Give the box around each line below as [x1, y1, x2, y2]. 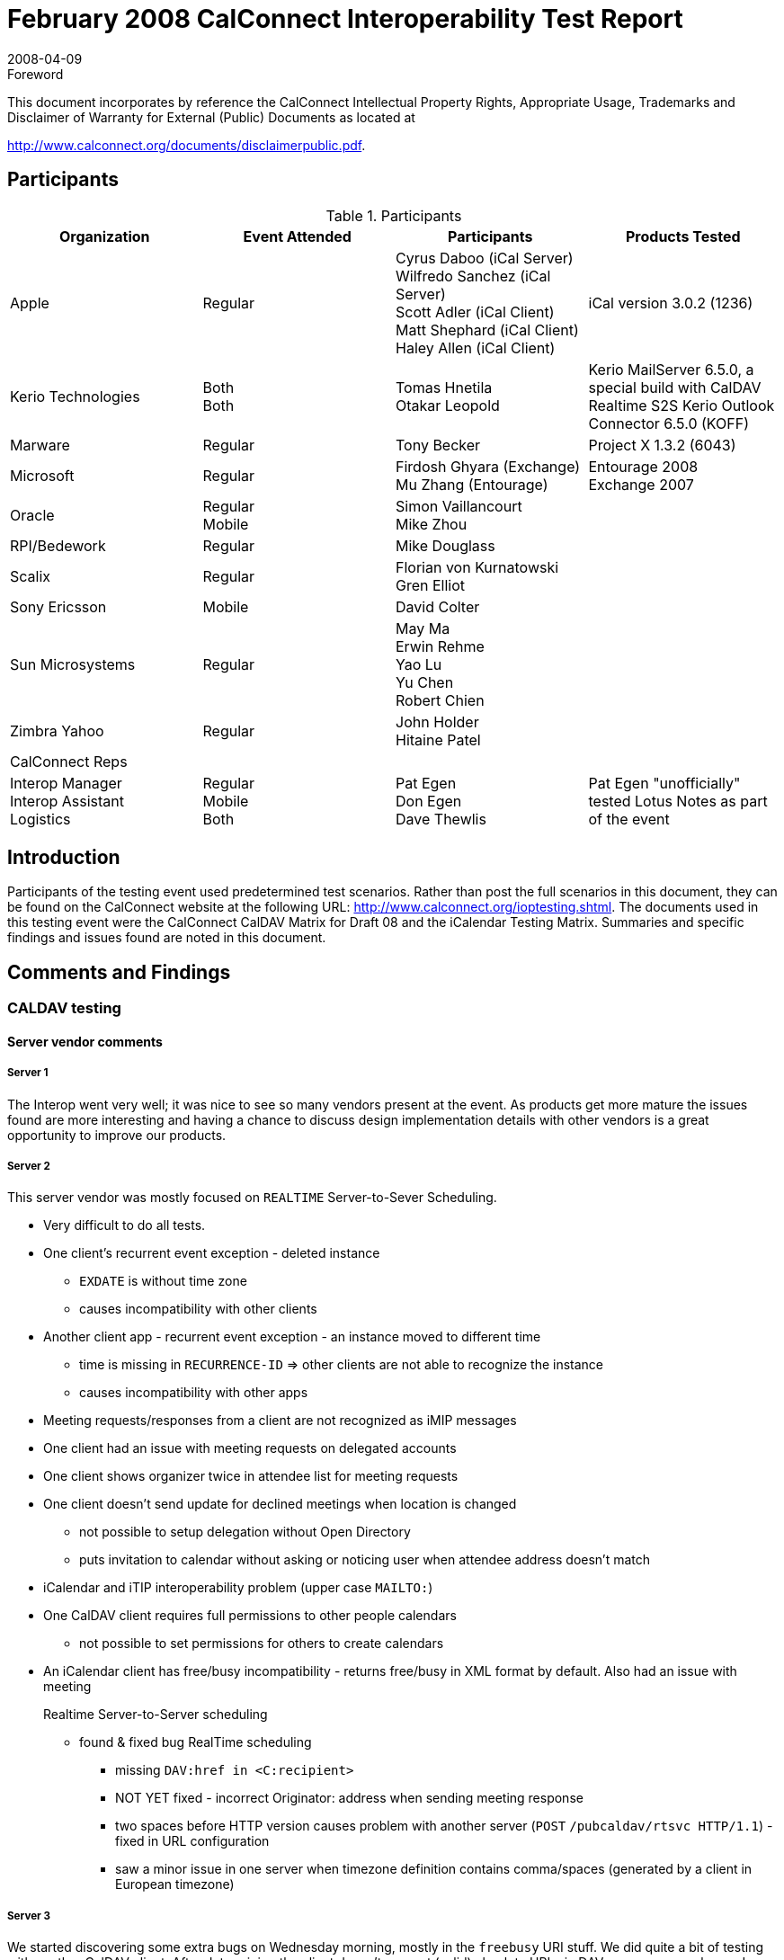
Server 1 [7, 1066, 49, 1080]
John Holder [396, 712, 479, 731]
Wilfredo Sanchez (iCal [396, 266, 551, 285]
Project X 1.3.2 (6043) [588, 435, 736, 454]
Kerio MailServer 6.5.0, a [588, 360, 754, 379]
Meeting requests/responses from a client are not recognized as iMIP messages [43, 1412, 517, 1429]
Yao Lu [396, 655, 442, 673]
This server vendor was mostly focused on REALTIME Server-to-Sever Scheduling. [7, 1189, 497, 1206]
